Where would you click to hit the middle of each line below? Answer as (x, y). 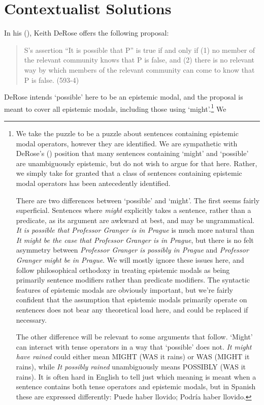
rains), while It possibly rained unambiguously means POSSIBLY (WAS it (131, 366)
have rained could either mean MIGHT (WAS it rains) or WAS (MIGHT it (133, 356)
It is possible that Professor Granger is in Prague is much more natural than (135, 230)
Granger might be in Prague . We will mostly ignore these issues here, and (130, 260)
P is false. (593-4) (52, 80)
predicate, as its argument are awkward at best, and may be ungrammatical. (135, 220)
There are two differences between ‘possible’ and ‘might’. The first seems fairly (138, 200)
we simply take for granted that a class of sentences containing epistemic (129, 173)
